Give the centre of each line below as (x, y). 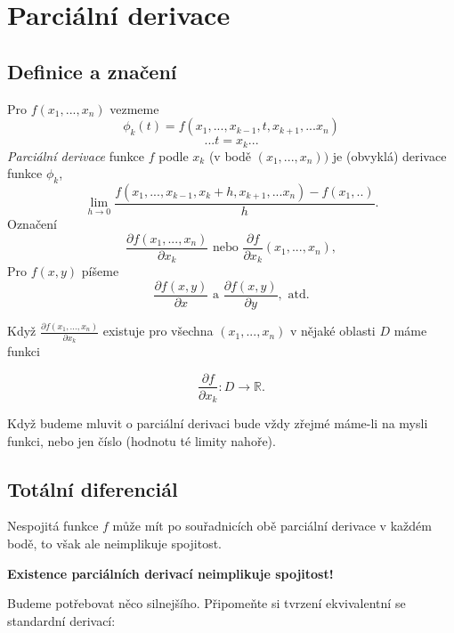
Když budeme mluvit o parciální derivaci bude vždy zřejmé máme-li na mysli (218, 423)
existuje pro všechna (158, 331)
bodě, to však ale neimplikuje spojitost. (114, 543)
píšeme (100, 271)
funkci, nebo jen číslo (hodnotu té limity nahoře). (142, 440)
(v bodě (230, 155)
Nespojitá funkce (53, 526)
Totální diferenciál (93, 488)
